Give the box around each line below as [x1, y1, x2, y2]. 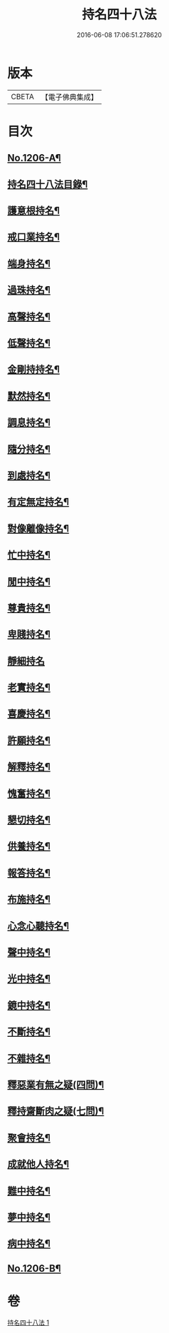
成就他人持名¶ [7, 1158, 70, 1170]
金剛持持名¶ [7, 363, 60, 375]
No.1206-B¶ [7, 1262, 62, 1274]
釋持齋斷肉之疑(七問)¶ [7, 1105, 104, 1117]
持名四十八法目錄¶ [7, 178, 88, 190]
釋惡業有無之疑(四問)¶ [7, 1078, 104, 1090]
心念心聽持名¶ [7, 920, 70, 932]
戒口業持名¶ [7, 231, 60, 243]
